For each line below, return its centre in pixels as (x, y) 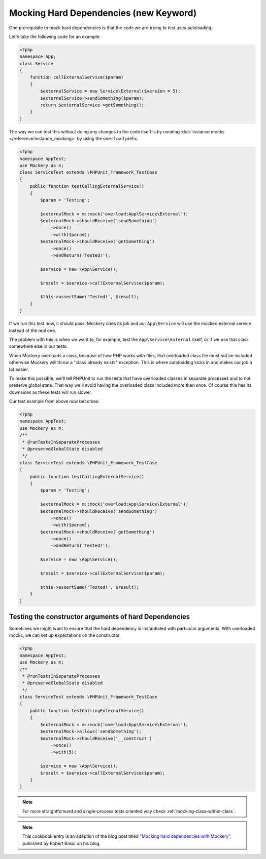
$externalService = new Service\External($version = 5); (110, 91)
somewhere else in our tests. (38, 346)
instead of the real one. (33, 330)
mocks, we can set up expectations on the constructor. (65, 635)
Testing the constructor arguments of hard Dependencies (100, 617)
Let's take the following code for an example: (55, 37)
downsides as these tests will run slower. (50, 392)
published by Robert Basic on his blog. (61, 843)
